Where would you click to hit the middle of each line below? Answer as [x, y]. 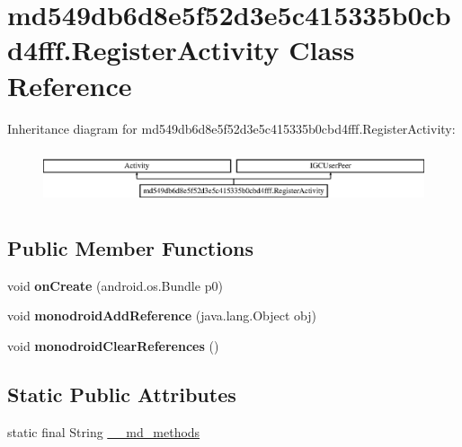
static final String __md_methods [104, 431]
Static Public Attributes [122, 394]
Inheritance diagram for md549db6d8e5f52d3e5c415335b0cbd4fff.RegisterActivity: [231, 128]
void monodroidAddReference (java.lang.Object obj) [162, 316]
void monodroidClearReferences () [113, 346]
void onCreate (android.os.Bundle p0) [115, 285]
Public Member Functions [130, 248]
